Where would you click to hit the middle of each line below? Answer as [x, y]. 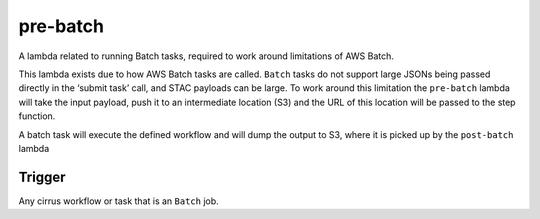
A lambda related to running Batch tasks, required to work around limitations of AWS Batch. [206, 56]
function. [37, 116]
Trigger [42, 176]
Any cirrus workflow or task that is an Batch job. [118, 201]
